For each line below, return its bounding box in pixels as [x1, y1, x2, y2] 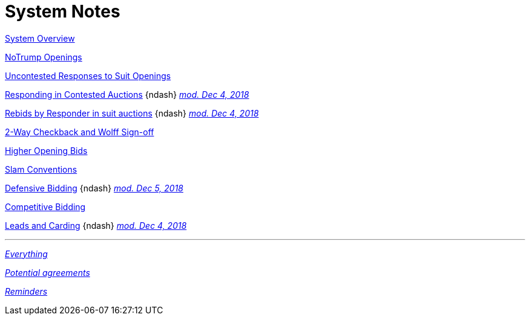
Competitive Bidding [5, 201, 86, 212]
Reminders [5, 286, 48, 296]
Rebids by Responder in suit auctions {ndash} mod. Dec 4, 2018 [5, 107, 259, 118]
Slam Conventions [5, 164, 77, 174]
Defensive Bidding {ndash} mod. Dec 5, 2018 [5, 182, 183, 193]
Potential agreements [5, 267, 90, 278]
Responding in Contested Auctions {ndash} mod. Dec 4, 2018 [5, 89, 249, 100]
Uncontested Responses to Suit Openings [5, 70, 171, 81]
